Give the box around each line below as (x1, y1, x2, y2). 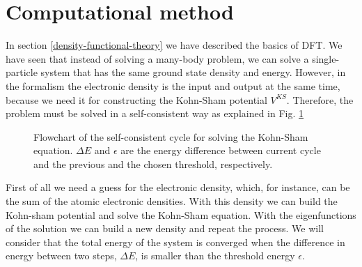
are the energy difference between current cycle (120, 143, 321, 158)
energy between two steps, (6, 248, 117, 263)
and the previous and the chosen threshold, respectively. (33, 156, 273, 171)
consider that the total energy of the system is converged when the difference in (6, 234, 345, 249)
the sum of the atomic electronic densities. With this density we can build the (6, 194, 338, 208)
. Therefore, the (286, 92, 354, 107)
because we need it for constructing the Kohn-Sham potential (6, 92, 267, 107)
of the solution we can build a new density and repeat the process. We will (6, 221, 324, 236)
